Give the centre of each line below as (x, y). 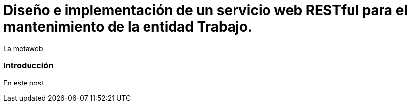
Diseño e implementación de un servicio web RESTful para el (206, 10)
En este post (24, 83)
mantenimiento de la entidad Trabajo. (128, 27)
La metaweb (23, 48)
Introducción (29, 66)
